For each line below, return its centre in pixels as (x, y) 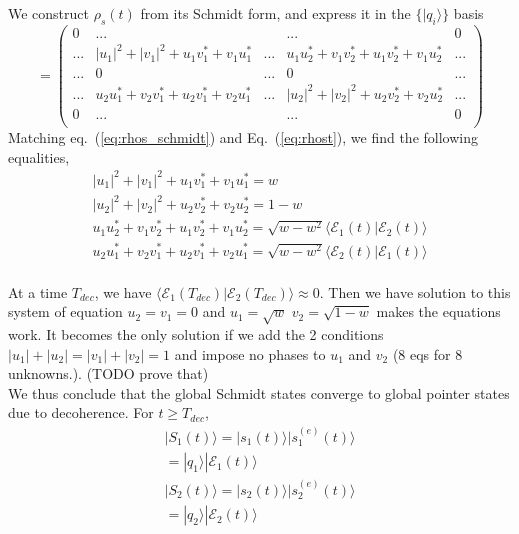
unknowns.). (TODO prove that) (108, 373)
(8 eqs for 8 (427, 353)
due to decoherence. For (81, 412)
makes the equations (438, 311)
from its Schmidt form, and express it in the (275, 13)
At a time (38, 291)
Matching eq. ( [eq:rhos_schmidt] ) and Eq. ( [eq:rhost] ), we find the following (243, 137)
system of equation (65, 311)
